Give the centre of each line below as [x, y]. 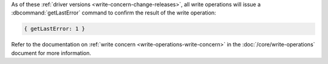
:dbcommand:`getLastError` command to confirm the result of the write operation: [114, 13]
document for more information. [51, 53]
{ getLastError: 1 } [54, 29]
